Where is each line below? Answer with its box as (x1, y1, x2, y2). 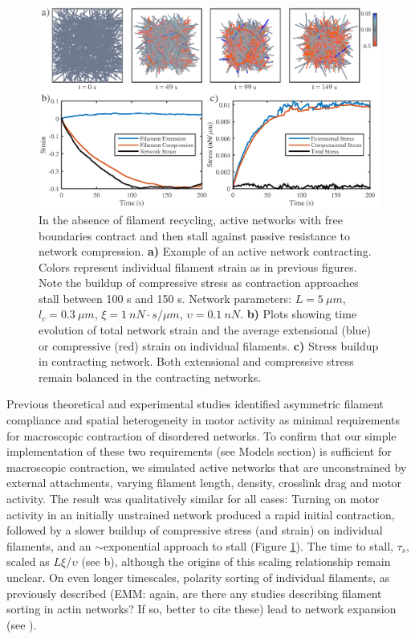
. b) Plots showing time (240, 305, 357, 322)
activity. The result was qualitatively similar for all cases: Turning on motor (6, 490, 380, 507)
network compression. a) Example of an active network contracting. (39, 243, 372, 260)
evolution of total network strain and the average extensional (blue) (39, 322, 372, 338)
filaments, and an (6, 537, 92, 554)
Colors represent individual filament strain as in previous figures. (39, 258, 357, 275)
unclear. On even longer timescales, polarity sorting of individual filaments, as (6, 568, 390, 585)
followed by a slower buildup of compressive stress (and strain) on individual (6, 522, 383, 539)
